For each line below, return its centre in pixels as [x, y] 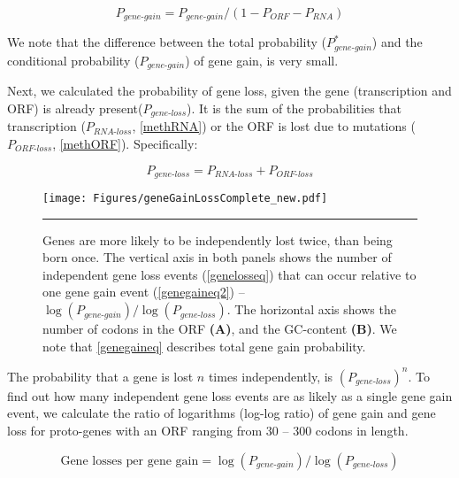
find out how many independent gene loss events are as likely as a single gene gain [230, 395]
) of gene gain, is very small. [262, 60]
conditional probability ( [73, 60]
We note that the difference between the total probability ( [167, 42]
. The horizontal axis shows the [311, 309]
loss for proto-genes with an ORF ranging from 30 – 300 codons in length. [208, 430]
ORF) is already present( [75, 108]
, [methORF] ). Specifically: [125, 143]
